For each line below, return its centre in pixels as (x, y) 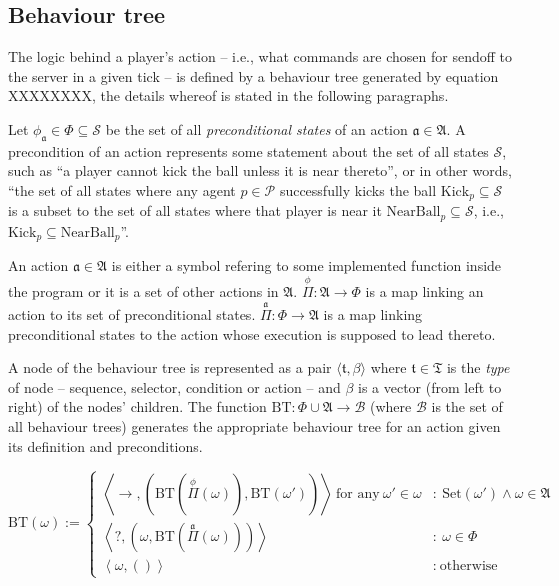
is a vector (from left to (429, 386)
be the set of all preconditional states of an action (256, 128)
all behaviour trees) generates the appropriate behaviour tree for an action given (254, 425)
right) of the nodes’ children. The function (137, 406)
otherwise (468, 566)
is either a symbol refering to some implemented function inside (306, 265)
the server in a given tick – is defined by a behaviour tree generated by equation (253, 75)
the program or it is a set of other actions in (143, 291)
